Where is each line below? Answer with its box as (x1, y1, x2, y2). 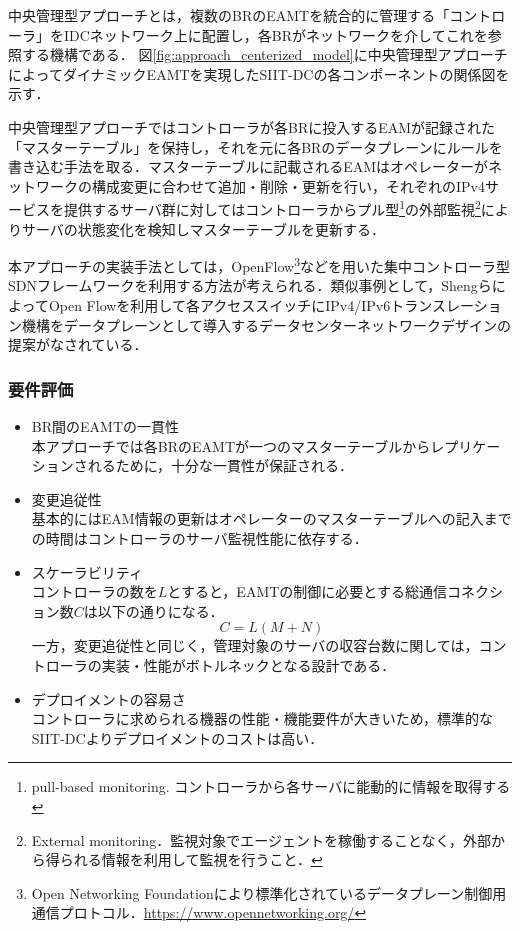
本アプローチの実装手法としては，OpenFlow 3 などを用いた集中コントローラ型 (8, 253, 510, 276)
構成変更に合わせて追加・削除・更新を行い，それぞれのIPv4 (91, 175, 485, 196)
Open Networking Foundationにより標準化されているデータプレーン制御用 (31, 882, 507, 903)
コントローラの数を (31, 581, 158, 602)
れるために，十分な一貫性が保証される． (87, 455, 354, 476)
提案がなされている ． (8, 334, 148, 355)
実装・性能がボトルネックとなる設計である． (101, 654, 396, 675)
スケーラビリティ (31, 561, 143, 582)
